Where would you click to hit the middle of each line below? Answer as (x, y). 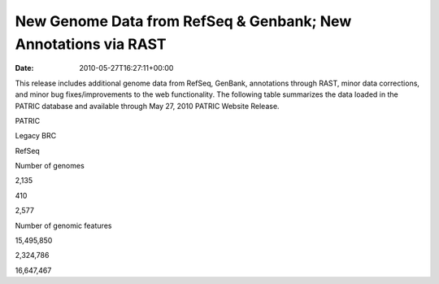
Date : (24, 68)
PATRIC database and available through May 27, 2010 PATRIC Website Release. (147, 106)
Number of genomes (50, 166)
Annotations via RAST (91, 44)
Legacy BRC (36, 136)
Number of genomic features (63, 225)
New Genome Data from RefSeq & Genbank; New (183, 21)
